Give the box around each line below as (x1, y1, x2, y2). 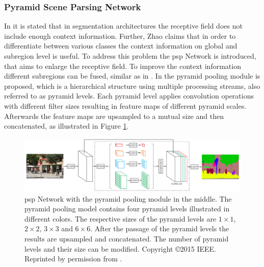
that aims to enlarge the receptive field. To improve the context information (4, 60, 241, 71)
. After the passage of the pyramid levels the (90, 223, 229, 234)
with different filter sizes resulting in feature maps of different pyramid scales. (4, 100, 247, 111)
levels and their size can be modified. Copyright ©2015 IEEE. (24, 243, 216, 254)
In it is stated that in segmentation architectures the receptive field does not (4, 20, 243, 31)
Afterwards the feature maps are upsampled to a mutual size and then (4, 110, 224, 121)
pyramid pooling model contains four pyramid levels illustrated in (24, 203, 230, 214)
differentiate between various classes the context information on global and (4, 40, 237, 51)
